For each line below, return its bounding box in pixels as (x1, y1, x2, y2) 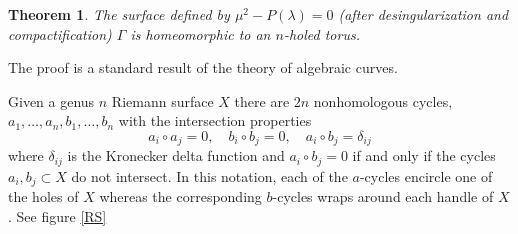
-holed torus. (283, 23, 360, 44)
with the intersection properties (118, 110, 312, 131)
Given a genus (8, 90, 95, 111)
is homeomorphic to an (130, 23, 271, 44)
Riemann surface (111, 90, 214, 111)
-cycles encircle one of (359, 165, 493, 186)
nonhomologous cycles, (313, 90, 453, 111)
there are (234, 90, 290, 111)
